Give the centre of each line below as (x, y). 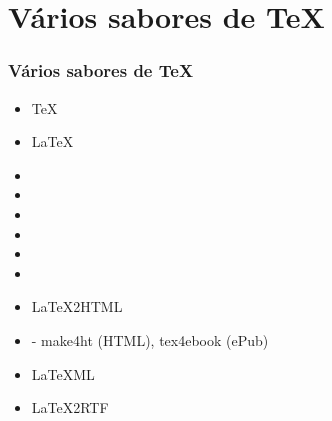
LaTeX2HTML (77, 306)
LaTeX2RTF (70, 407)
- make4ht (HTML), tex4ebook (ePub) (150, 339)
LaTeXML (63, 373)
